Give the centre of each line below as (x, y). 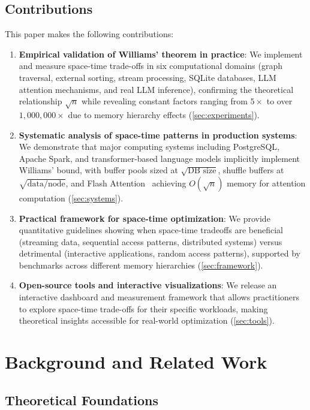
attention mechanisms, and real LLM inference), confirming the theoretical (156, 89)
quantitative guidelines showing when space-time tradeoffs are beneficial (151, 230)
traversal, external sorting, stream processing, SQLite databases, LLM (148, 77)
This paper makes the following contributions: (89, 34)
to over (279, 101)
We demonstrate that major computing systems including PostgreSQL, (149, 147)
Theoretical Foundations (82, 400)
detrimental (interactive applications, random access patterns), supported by (160, 253)
